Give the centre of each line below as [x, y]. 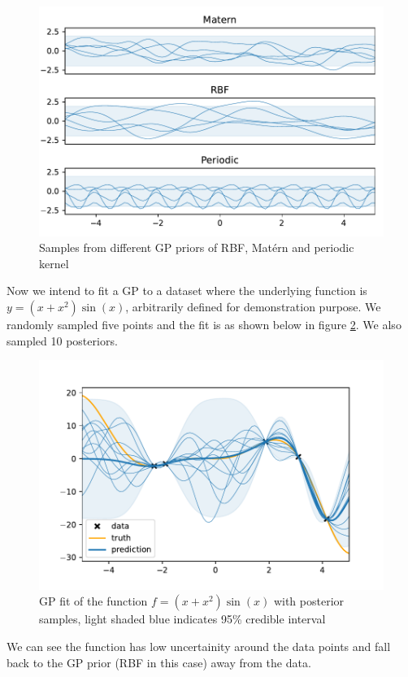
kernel [54, 263]
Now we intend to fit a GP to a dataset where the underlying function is [187, 291]
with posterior [309, 601]
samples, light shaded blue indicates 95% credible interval [182, 619]
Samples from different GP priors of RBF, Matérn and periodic [197, 247]
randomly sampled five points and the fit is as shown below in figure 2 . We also [204, 325]
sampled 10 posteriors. [62, 340]
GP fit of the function [93, 601]
